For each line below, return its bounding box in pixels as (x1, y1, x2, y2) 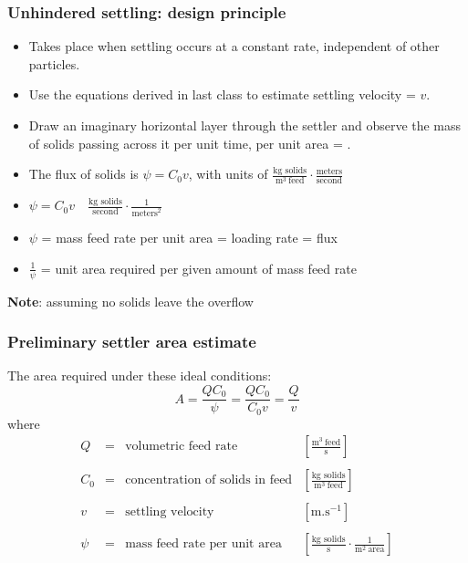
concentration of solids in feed (125, 474, 293, 487)
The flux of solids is (28, 164, 139, 183)
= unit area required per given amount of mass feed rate (40, 258, 357, 277)
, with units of (188, 164, 268, 183)
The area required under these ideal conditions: (7, 366, 272, 385)
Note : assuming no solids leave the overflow (7, 291, 254, 310)
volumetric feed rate (125, 440, 238, 454)
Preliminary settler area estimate (7, 330, 256, 353)
